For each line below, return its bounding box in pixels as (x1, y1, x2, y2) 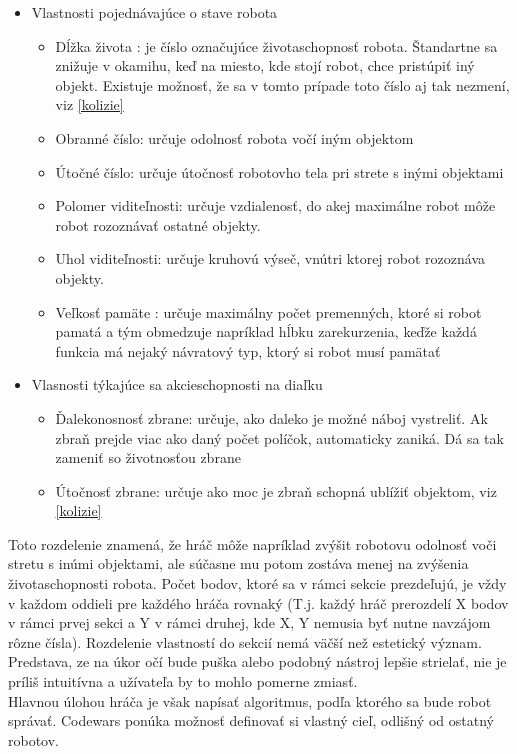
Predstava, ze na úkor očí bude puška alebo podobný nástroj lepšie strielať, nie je (8, 651, 507, 672)
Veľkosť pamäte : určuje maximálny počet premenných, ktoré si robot (55, 301, 482, 322)
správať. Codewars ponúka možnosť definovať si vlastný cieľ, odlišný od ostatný (8, 710, 494, 731)
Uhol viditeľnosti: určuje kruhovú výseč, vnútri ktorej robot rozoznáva (55, 248, 485, 269)
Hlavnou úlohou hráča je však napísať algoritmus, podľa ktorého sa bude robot (8, 690, 492, 711)
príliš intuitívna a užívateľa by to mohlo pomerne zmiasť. (8, 671, 358, 692)
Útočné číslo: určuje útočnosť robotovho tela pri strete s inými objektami (55, 161, 504, 182)
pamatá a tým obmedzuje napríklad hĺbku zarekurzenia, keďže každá (55, 321, 477, 342)
